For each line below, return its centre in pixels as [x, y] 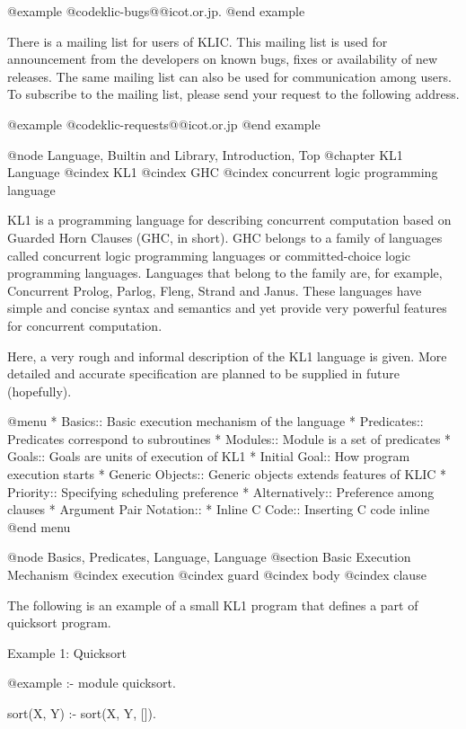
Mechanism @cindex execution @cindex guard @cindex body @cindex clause [217, 575]
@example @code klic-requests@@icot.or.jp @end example [164, 124]
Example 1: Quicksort [67, 652]
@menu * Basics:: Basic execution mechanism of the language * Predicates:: [215, 421]
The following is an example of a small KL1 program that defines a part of [213, 605]
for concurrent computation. [85, 325]
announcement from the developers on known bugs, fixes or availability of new [223, 59]
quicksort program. [59, 622]
